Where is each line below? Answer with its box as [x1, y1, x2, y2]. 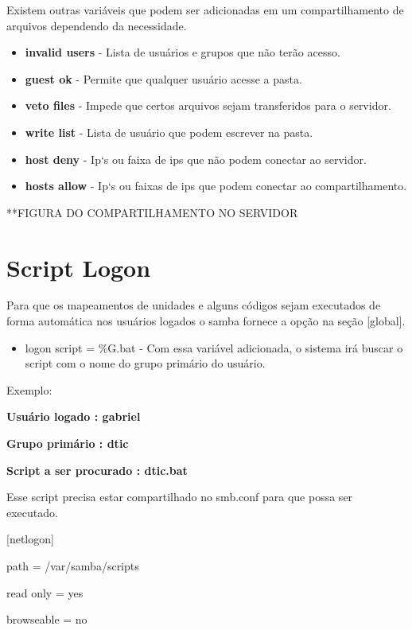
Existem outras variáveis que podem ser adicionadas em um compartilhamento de [6, 2, 404, 17]
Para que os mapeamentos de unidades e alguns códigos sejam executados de [6, 297, 381, 313]
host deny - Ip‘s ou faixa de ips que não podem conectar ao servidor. [25, 150, 367, 167]
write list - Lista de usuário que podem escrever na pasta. [25, 123, 313, 140]
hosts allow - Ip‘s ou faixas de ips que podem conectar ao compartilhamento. [25, 177, 407, 194]
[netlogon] [6, 531, 54, 547]
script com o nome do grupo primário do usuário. [25, 355, 266, 371]
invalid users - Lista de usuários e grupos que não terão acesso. [25, 44, 340, 60]
